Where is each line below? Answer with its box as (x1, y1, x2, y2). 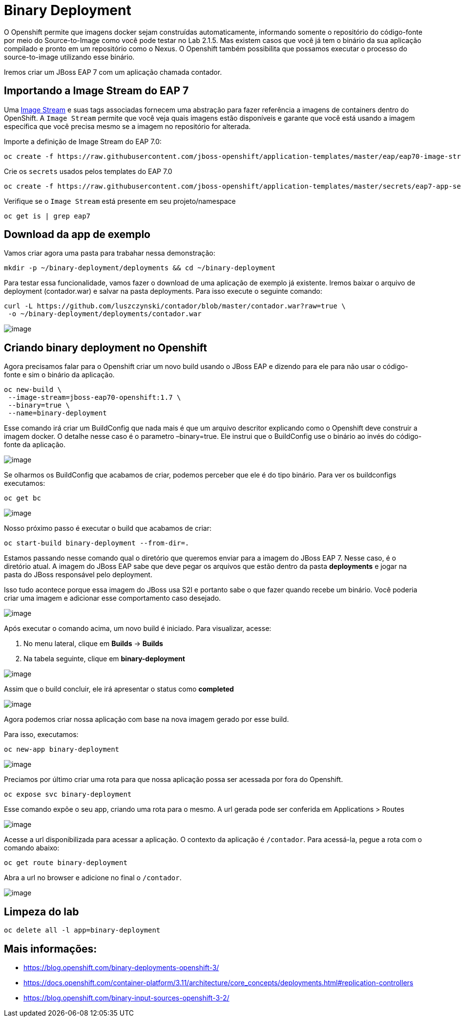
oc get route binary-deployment (4, 859, 127, 867)
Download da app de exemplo (4, 228, 150, 241)
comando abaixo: (4, 844, 60, 852)
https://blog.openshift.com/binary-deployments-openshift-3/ (23, 963, 219, 972)
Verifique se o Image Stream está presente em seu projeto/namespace (4, 196, 236, 205)
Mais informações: (4, 942, 97, 955)
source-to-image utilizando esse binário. (4, 52, 135, 61)
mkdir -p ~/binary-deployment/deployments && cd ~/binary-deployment (4, 264, 276, 272)
